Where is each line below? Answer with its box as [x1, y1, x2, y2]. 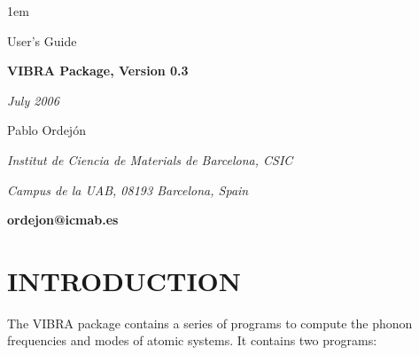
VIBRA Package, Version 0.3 [7, 61, 189, 80]
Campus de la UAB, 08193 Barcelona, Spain [7, 180, 249, 199]
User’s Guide [7, 31, 77, 50]
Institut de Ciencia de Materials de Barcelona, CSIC [7, 150, 293, 169]
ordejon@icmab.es [7, 210, 119, 229]
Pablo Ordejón [7, 121, 86, 139]
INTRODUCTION [7, 262, 242, 298]
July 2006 [7, 91, 59, 109]
